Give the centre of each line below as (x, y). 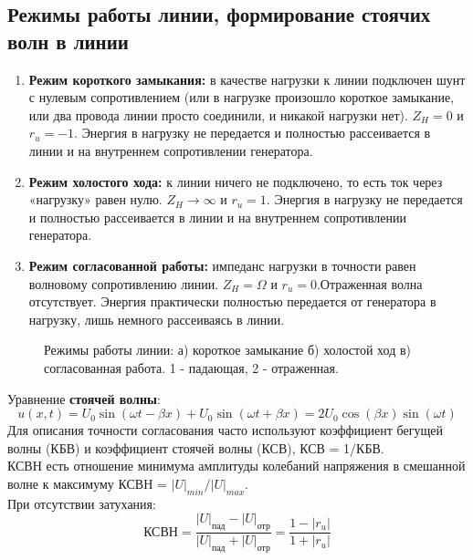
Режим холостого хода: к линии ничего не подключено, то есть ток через (236, 181)
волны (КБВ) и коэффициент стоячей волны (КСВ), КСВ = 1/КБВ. (196, 447)
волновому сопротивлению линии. (124, 283)
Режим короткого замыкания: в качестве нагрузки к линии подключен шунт (247, 79)
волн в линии (68, 41)
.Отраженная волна (369, 283)
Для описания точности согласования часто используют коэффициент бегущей (225, 430)
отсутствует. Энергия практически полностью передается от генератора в (232, 301)
